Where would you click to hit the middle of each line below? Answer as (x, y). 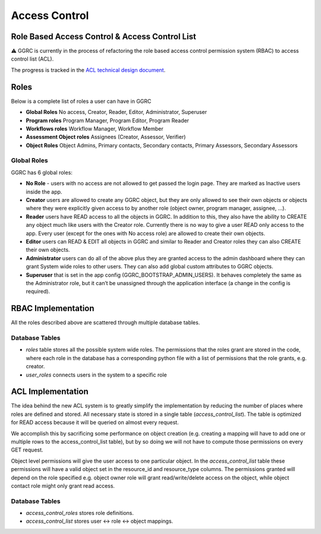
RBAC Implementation (53, 309)
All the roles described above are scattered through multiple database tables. (106, 323)
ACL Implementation (50, 392)
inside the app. (44, 192)
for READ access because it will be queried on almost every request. (95, 422)
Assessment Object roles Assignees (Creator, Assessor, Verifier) (106, 137)
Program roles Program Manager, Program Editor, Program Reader (108, 120)
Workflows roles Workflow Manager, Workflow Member (95, 128)
